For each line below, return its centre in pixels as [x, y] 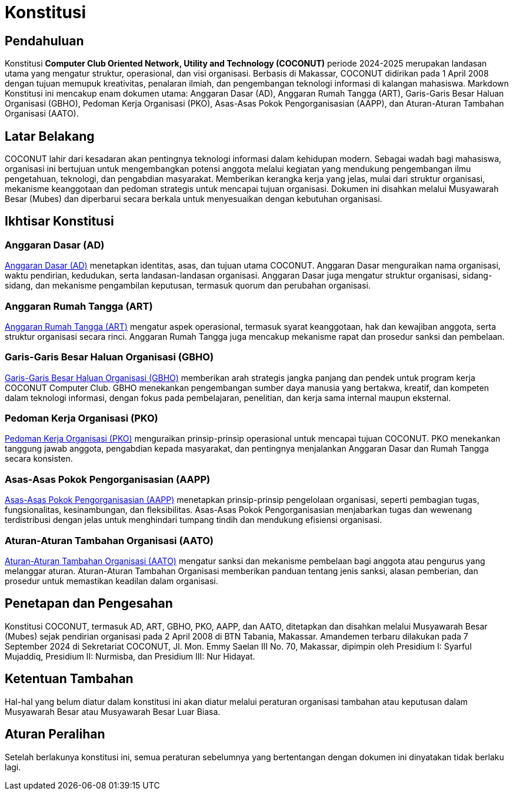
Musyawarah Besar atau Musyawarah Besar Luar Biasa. [113, 711]
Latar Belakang [50, 136]
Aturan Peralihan [55, 734]
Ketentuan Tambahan [69, 679]
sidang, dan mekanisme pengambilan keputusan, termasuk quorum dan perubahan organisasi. [188, 286]
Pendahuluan [44, 41]
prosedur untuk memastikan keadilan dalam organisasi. [111, 581]
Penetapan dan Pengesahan [89, 604]
